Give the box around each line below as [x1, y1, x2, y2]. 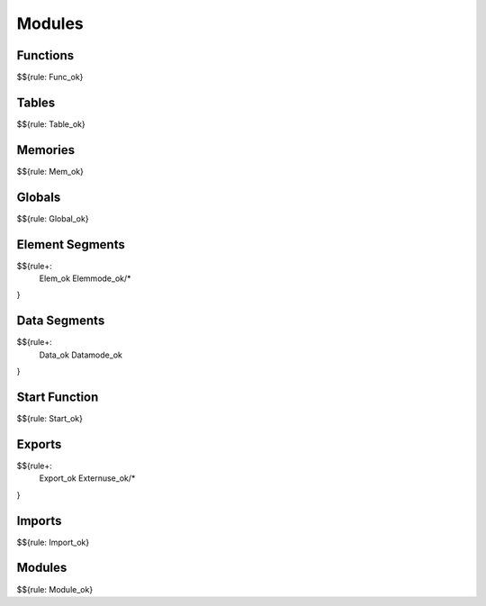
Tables [16, 95, 56, 110]
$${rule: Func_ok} [16, 72, 84, 83]
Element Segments [16, 237, 125, 252]
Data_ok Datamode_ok [39, 349, 123, 360]
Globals [16, 189, 61, 204]
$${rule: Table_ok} [16, 118, 85, 130]
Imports [16, 513, 62, 529]
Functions [16, 48, 75, 63]
